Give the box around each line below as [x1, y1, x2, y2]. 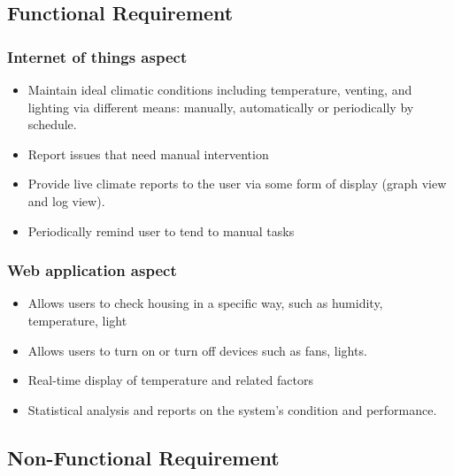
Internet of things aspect [7, 45, 188, 67]
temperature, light [27, 311, 127, 329]
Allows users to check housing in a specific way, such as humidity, [27, 294, 383, 312]
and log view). [27, 191, 105, 210]
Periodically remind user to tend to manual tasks [27, 221, 295, 240]
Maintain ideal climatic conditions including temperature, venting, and [27, 81, 412, 98]
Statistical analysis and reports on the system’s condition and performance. [27, 400, 437, 418]
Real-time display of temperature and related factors [27, 371, 313, 389]
